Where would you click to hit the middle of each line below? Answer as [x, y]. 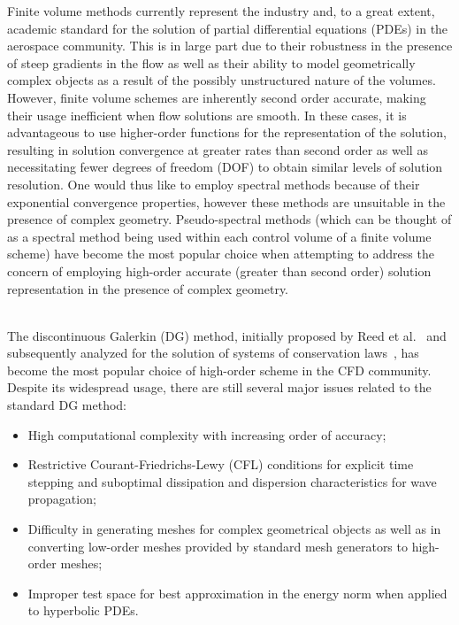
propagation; [62, 499]
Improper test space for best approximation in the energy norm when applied [237, 593]
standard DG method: [67, 405]
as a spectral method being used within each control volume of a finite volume [219, 236]
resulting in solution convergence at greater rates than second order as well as [218, 149]
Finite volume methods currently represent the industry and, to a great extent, [221, 11]
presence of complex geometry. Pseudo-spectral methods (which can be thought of [229, 219]
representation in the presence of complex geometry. [148, 288]
